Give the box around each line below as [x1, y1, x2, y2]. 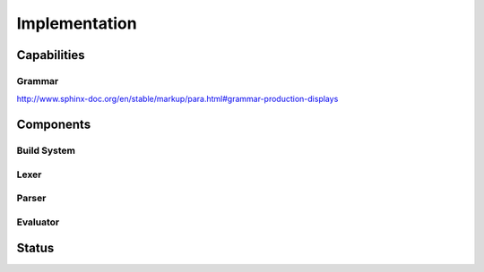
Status [16, 241, 55, 256]
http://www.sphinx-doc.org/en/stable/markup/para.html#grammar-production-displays [16, 94, 339, 105]
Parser [16, 192, 47, 205]
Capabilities [16, 47, 85, 63]
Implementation [16, 13, 138, 33]
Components [16, 117, 91, 132]
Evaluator [16, 216, 60, 228]
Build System [16, 144, 76, 157]
